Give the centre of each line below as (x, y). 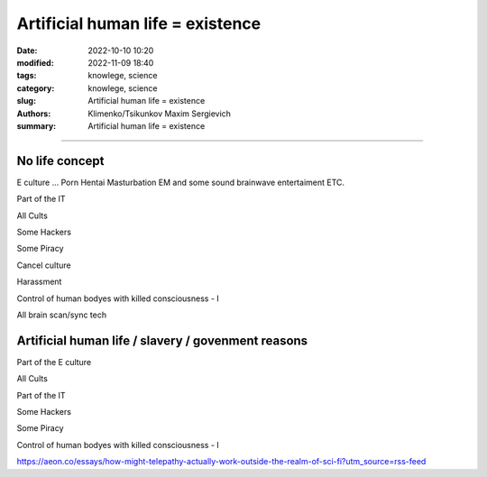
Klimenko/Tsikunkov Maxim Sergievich (160, 114)
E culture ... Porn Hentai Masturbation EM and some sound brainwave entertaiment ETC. (181, 182)
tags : (27, 76)
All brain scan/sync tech (62, 315)
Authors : (34, 114)
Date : (27, 50)
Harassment (39, 282)
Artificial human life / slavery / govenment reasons (162, 340)
